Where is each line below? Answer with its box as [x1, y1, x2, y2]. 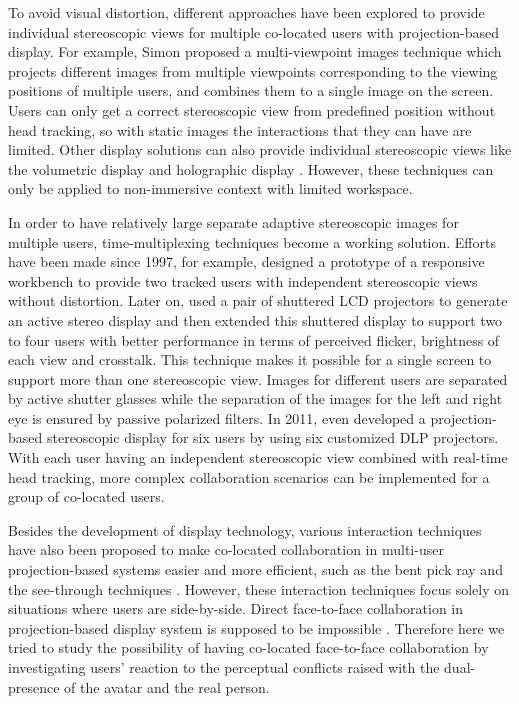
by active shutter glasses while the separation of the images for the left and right [8, 388, 503, 409]
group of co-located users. [8, 486, 165, 507]
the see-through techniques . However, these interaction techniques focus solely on [8, 578, 510, 599]
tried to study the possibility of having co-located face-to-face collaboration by [8, 637, 489, 658]
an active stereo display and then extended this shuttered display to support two [8, 309, 503, 330]
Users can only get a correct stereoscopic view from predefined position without [8, 99, 496, 120]
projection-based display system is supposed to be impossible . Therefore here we [8, 617, 505, 638]
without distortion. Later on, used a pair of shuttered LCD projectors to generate [8, 290, 508, 311]
